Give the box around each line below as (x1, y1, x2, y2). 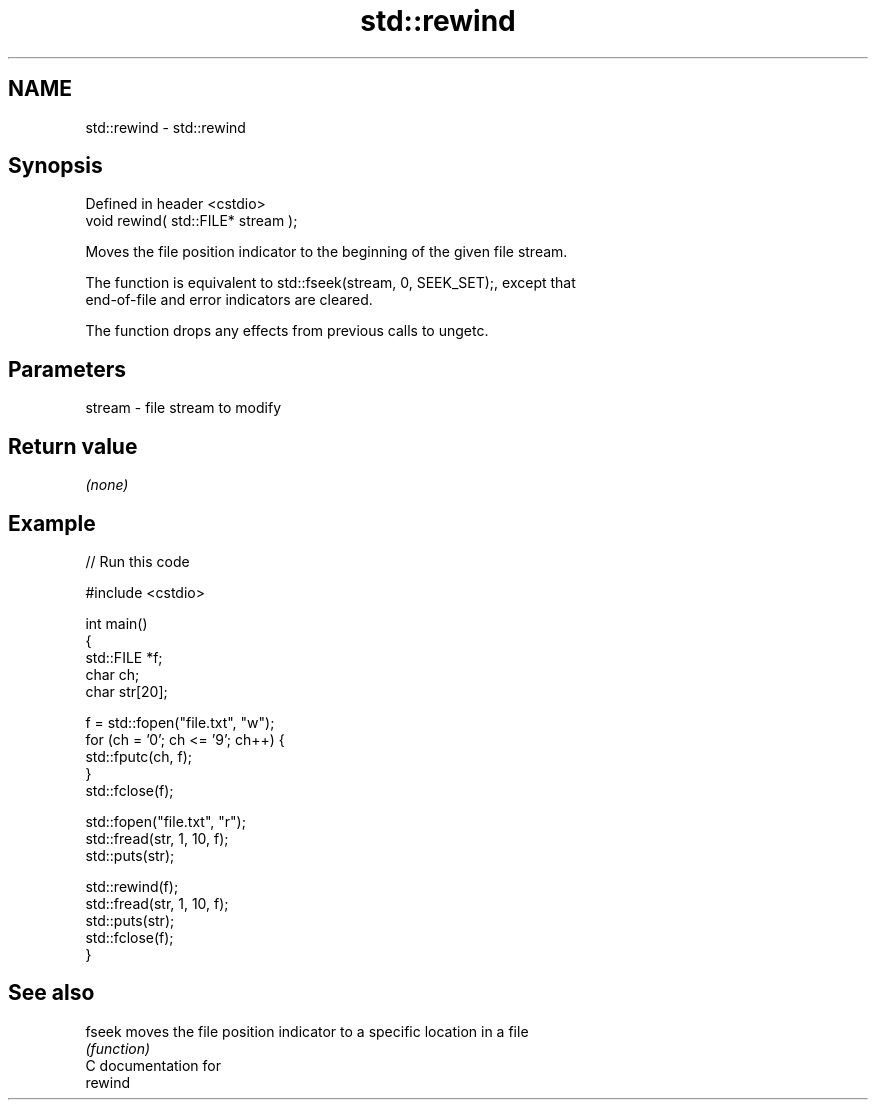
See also (8, 980, 95, 1006)
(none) (85, 476, 129, 494)
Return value (8, 433, 138, 459)
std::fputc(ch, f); (85, 747, 193, 765)
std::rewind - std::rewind (85, 118, 246, 136)
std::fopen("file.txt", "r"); (85, 812, 246, 830)
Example (8, 510, 96, 536)
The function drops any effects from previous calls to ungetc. (85, 322, 489, 340)
